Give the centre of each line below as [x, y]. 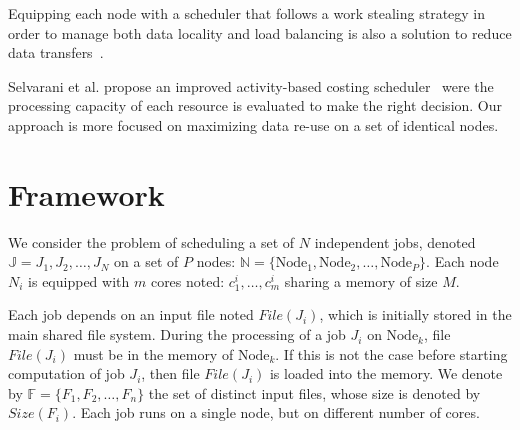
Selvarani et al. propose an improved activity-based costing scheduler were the [251, 85]
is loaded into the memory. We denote [386, 373]
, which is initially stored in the [415, 314]
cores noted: [187, 280]
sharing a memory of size [361, 280]
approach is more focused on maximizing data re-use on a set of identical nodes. [253, 124]
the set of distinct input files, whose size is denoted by [314, 392]
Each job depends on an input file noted [131, 314]
